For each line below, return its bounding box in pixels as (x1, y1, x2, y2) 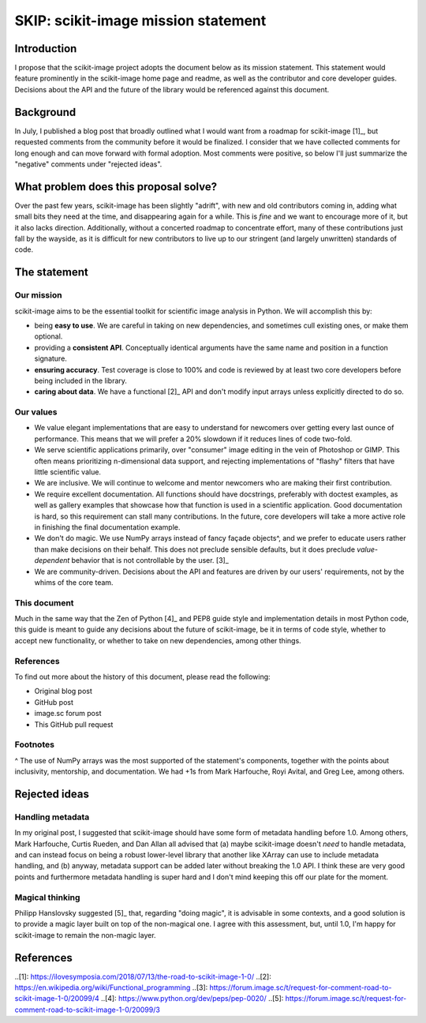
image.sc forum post (34, 709, 102, 718)
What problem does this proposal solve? (14, 180, 217, 193)
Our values (14, 407, 58, 418)
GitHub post (34, 697, 74, 706)
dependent (34, 556, 70, 565)
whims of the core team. (34, 577, 114, 587)
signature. (34, 354, 67, 363)
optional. (34, 332, 63, 341)
